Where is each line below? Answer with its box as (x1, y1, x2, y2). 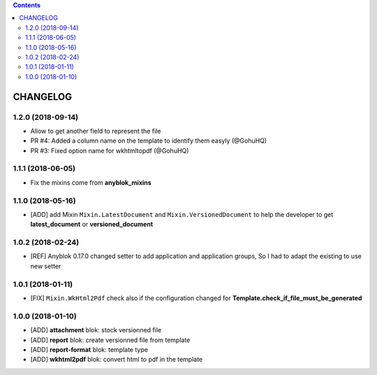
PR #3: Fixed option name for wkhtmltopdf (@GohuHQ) (30, 146, 189, 155)
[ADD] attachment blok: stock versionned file (30, 326, 162, 334)
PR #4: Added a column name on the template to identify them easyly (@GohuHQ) (30, 136, 267, 145)
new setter (30, 262, 61, 270)
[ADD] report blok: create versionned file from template (30, 336, 191, 344)
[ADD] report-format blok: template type (30, 345, 148, 353)
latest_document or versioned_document (30, 220, 154, 229)
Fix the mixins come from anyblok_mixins (30, 178, 151, 187)
